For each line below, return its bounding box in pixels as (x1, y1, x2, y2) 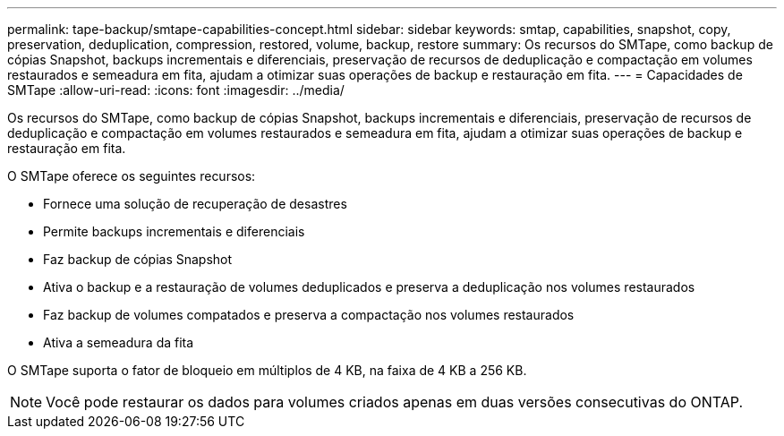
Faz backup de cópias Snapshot (43, 252, 233, 267)
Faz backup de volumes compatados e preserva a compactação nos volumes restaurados (43, 307, 575, 322)
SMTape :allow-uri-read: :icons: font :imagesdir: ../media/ (7, 82, 345, 98)
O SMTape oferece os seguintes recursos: (7, 168, 256, 184)
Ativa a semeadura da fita (43, 335, 194, 350)
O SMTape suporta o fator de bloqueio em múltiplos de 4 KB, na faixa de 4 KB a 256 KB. (7, 363, 527, 378)
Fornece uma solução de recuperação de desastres (43, 196, 347, 211)
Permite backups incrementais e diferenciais (43, 224, 305, 239)
